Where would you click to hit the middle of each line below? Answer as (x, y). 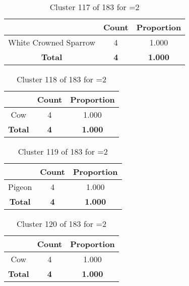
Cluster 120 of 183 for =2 (61, 224)
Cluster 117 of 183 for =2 (94, 7)
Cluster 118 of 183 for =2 (61, 79)
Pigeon (20, 187)
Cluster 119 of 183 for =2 (63, 151)
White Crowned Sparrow (52, 42)
